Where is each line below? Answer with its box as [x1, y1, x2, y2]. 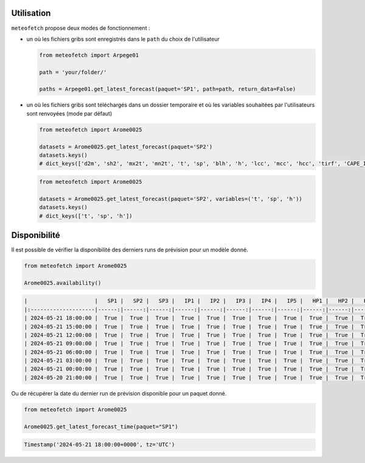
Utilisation [11, 8, 51, 18]
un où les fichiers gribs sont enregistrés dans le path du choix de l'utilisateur [26, 35, 220, 43]
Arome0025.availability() [24, 279, 102, 286]
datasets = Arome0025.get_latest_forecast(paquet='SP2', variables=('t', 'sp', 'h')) [39, 195, 302, 202]
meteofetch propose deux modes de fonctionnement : [11, 24, 150, 32]
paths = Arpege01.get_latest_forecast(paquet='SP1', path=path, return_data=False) [39, 86, 296, 92]
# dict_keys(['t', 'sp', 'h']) [39, 212, 133, 219]
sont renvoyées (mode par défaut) [26, 110, 113, 117]
